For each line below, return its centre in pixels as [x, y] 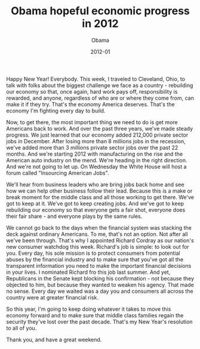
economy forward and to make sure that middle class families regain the [95, 315]
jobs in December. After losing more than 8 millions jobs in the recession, [96, 141]
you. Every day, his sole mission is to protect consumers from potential [93, 253]
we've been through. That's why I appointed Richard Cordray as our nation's [100, 240]
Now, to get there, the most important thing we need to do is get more [92, 122]
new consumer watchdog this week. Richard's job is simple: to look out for [98, 246]
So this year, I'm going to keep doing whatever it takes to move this [89, 309]
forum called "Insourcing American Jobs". [58, 173]
